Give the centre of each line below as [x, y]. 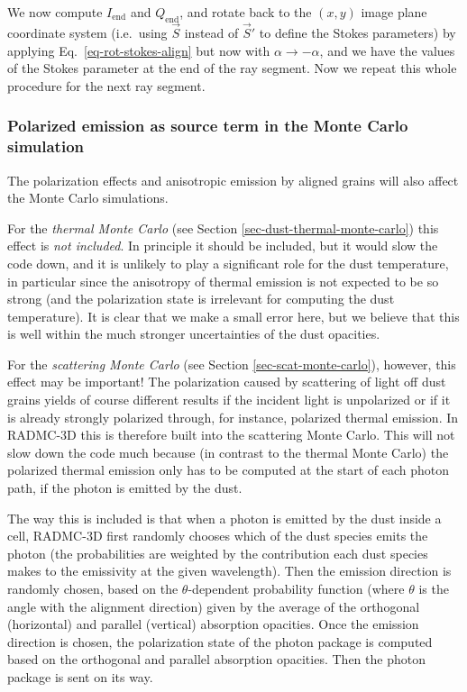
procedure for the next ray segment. [106, 85]
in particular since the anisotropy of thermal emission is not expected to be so [223, 281]
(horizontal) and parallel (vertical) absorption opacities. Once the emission [213, 624]
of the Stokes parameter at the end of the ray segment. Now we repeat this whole [232, 68]
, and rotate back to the [246, 12]
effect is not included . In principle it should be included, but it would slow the [223, 246]
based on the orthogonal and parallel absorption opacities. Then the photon [216, 659]
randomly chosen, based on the [93, 588]
